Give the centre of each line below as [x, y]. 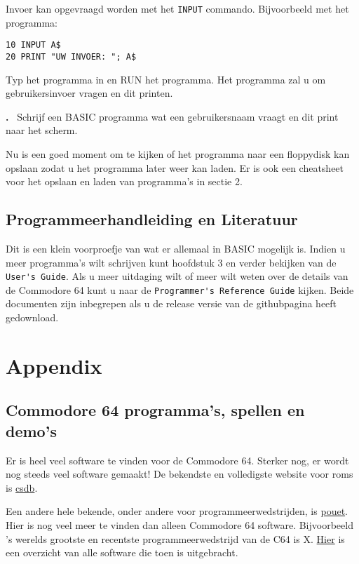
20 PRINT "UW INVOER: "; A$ [71, 56]
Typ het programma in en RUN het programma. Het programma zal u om [166, 79]
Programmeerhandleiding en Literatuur [152, 219]
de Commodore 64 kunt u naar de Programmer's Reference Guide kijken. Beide [180, 289]
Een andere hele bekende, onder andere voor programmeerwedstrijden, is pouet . [177, 511]
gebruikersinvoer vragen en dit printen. [89, 93]
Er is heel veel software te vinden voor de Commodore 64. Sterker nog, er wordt [177, 460]
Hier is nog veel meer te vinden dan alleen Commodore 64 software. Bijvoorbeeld [179, 524]
